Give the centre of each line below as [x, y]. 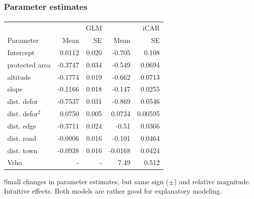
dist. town [23, 150]
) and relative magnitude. [212, 181]
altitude [19, 77]
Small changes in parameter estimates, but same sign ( [86, 181]
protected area [29, 64]
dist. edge [22, 125]
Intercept [21, 52]
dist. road [22, 138]
